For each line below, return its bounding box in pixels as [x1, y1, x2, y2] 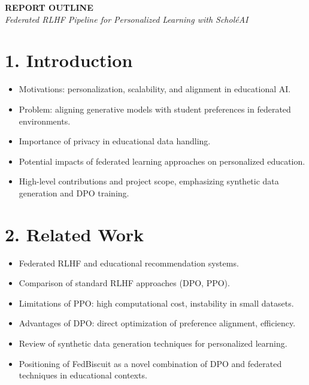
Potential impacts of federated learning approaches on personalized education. [19, 154, 305, 167]
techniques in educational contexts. [19, 369, 147, 381]
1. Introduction [5, 48, 133, 72]
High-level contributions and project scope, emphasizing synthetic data [19, 175, 279, 187]
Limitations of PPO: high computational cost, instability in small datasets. [19, 296, 294, 309]
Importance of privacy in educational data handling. [19, 135, 211, 147]
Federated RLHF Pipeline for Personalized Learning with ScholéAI [5, 13, 249, 25]
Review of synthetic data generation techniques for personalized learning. [19, 337, 287, 349]
